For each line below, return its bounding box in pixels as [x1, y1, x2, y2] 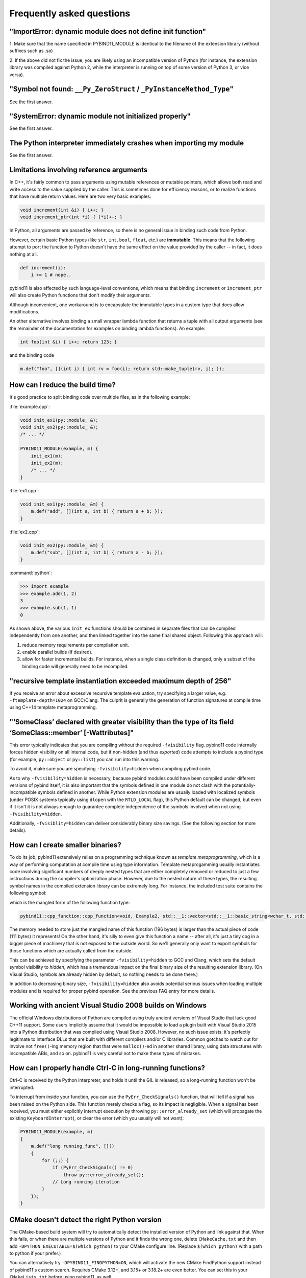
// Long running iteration [52, 1179, 120, 1185]
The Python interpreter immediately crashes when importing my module [9, 139, 244, 148]
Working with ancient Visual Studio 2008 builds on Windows [9, 1001, 207, 1010]
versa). [9, 72, 24, 78]
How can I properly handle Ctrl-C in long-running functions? [9, 1064, 205, 1072]
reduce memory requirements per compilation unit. [22, 642, 130, 648]
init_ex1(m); [31, 453, 64, 459]
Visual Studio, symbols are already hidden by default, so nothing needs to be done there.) [9, 971, 198, 977]
